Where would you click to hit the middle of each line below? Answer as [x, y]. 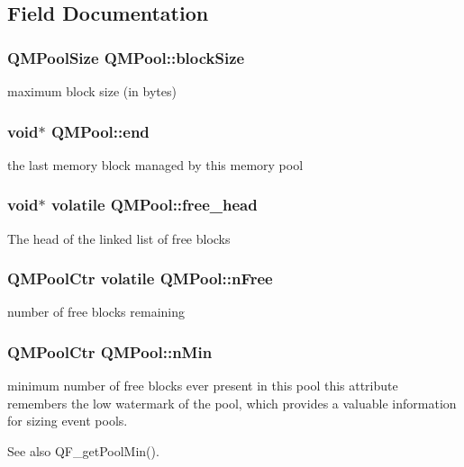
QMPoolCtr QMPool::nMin [110, 351]
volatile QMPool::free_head [154, 205]
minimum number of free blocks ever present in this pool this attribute [203, 386]
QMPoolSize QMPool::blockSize [126, 57]
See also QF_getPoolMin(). [83, 451]
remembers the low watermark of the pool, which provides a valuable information [232, 403]
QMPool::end [100, 131]
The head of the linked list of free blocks [119, 238]
